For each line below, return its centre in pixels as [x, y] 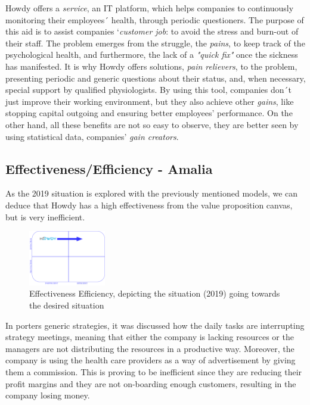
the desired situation [67, 305]
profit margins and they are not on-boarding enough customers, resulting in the [151, 383]
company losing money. [48, 395]
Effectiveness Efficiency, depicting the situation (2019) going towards [155, 293]
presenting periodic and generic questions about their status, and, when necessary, [156, 78]
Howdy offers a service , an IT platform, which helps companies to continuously [150, 8]
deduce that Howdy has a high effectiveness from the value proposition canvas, [149, 205]
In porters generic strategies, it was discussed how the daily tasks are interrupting [155, 325]
